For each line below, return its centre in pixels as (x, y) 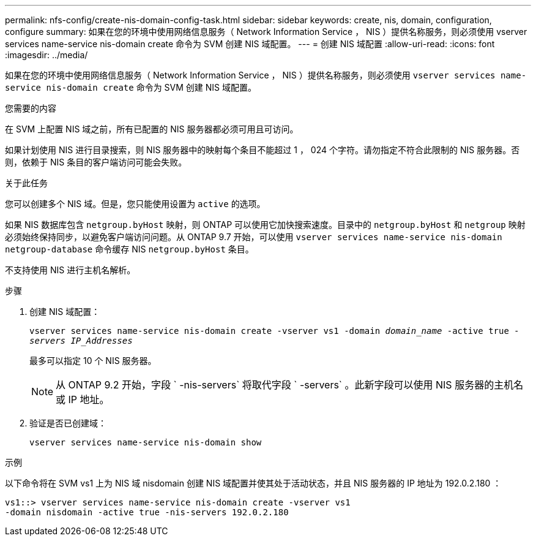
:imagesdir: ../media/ (47, 55)
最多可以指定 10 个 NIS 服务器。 (93, 361)
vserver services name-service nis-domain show (146, 442)
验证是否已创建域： (68, 423)
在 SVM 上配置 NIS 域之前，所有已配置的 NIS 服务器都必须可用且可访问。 (152, 129)
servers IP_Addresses (81, 341)
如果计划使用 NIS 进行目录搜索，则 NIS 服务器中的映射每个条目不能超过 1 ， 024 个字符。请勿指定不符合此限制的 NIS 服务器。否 (262, 150)
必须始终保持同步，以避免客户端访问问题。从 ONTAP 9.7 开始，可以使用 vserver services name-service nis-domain (254, 237)
